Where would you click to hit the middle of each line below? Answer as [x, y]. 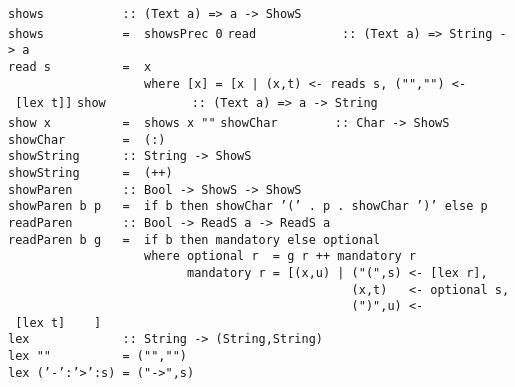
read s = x [80, 66]
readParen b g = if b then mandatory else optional [194, 239]
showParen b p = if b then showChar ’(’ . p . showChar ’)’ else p [248, 206]
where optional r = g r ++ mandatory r [280, 256]
